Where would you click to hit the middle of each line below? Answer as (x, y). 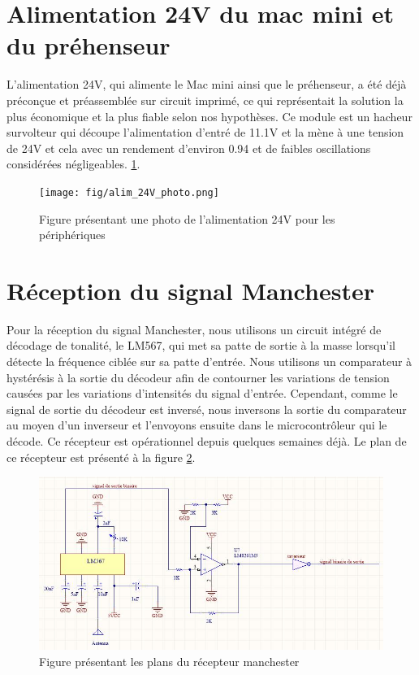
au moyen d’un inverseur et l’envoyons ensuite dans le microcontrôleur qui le (197, 425)
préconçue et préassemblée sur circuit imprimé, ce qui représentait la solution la (205, 100)
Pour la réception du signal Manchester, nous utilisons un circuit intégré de (194, 329)
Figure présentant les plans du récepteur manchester (169, 661)
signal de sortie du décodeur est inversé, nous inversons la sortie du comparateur (207, 409)
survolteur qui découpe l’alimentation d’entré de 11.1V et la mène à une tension (205, 132)
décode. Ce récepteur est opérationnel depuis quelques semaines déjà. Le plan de (207, 441)
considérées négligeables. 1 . (73, 164)
